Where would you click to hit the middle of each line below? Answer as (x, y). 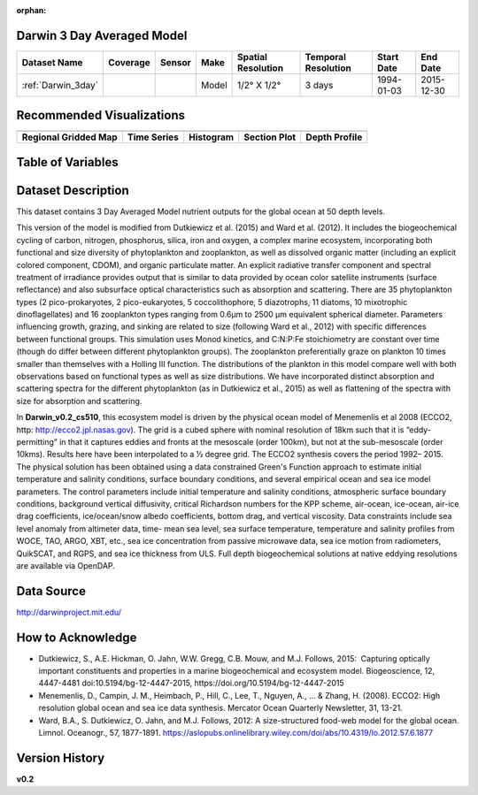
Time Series (153, 137)
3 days (319, 85)
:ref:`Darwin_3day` (60, 85)
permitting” (37, 441)
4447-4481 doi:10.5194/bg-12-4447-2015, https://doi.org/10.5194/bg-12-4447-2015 (191, 683)
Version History (61, 757)
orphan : (31, 10)
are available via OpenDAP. (66, 565)
